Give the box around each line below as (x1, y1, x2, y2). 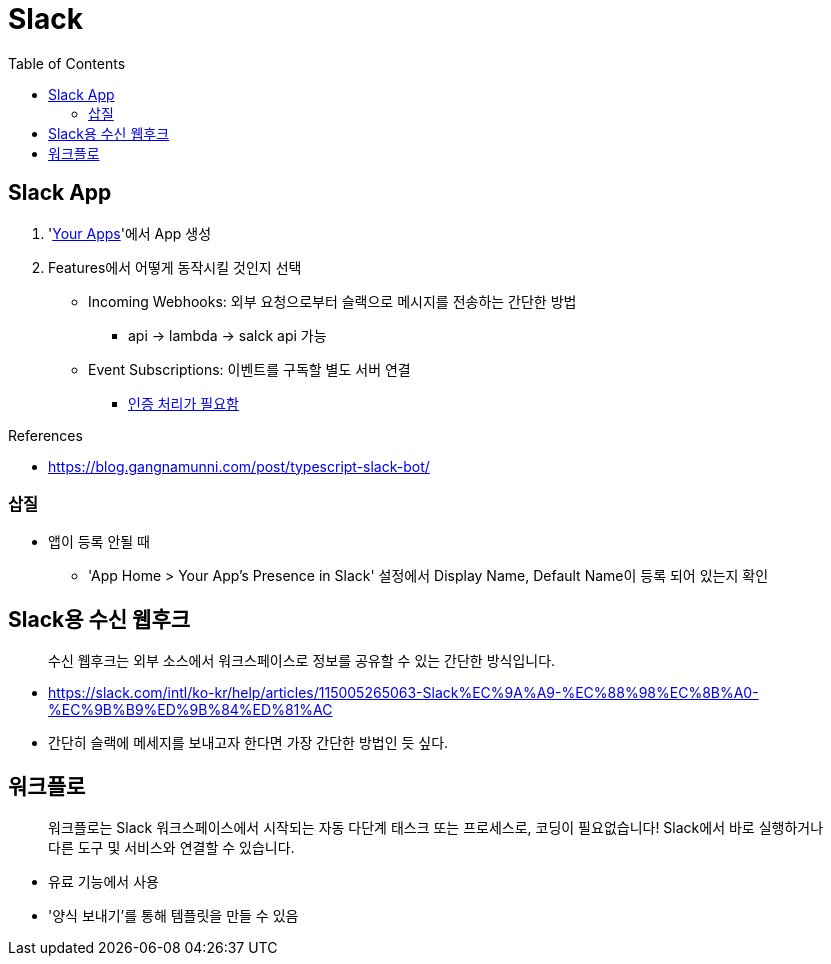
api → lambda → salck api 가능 (128, 326, 327, 344)
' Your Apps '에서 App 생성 (48, 224, 212, 242)
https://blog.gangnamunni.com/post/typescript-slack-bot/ (48, 457, 430, 475)
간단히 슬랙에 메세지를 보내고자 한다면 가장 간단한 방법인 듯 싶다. (48, 734, 449, 752)
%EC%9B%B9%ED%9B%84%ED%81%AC (48, 701, 333, 719)
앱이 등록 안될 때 (48, 533, 150, 551)
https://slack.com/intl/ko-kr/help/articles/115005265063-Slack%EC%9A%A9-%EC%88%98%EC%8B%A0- (48, 684, 759, 702)
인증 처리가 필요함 (128, 394, 239, 412)
